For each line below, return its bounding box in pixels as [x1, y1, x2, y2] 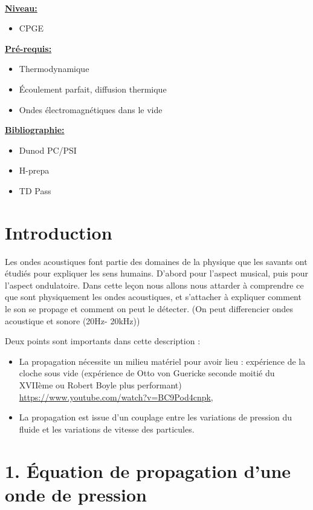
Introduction [5, 220, 112, 244]
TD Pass [19, 184, 51, 197]
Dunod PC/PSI [19, 143, 77, 156]
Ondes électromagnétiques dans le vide [19, 103, 163, 116]
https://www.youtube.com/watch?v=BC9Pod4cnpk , [19, 390, 213, 403]
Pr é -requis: [5, 42, 52, 54]
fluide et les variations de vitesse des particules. [19, 422, 195, 435]
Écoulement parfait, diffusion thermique [19, 82, 167, 95]
